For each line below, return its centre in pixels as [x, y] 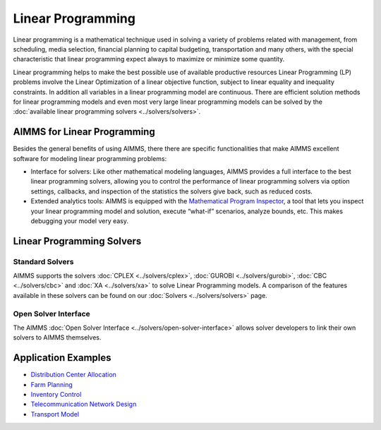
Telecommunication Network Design [84, 404]
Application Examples [62, 358]
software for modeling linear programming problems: [90, 158]
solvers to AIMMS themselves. [57, 338]
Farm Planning [52, 384]
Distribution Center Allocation [73, 375]
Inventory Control [56, 395]
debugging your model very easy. [80, 221]
